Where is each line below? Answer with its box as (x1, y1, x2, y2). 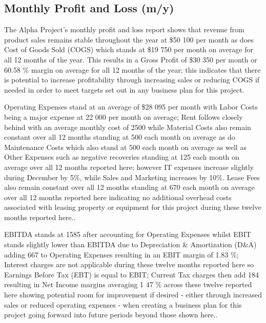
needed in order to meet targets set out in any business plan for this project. (4, 84, 244, 95)
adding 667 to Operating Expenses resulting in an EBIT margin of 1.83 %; (4, 249, 239, 260)
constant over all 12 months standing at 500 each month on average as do (4, 132, 235, 142)
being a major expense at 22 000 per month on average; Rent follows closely (4, 111, 243, 122)
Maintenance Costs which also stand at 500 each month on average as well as (4, 141, 247, 152)
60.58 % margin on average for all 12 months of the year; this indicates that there (4, 64, 261, 75)
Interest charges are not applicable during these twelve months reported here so (4, 259, 254, 270)
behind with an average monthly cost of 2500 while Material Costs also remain (4, 121, 251, 132)
